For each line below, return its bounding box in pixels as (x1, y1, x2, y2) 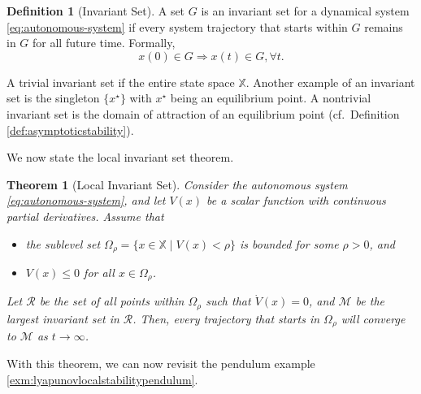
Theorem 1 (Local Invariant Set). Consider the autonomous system (7, 175, 348, 193)
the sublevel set (25, 235, 101, 252)
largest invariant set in (7, 310, 119, 327)
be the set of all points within (39, 292, 184, 310)
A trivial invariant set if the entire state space (7, 73, 235, 90)
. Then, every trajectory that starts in (132, 310, 320, 327)
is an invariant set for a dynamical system (201, 2, 410, 19)
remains (364, 18, 403, 35)
